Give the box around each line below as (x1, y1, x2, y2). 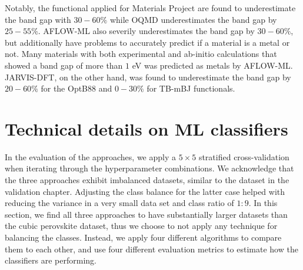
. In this (248, 197, 278, 209)
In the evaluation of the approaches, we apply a (5, 150, 177, 163)
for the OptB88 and (41, 82, 112, 95)
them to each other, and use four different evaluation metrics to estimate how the (5, 242, 298, 255)
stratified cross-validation (198, 150, 289, 163)
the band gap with (5, 13, 71, 25)
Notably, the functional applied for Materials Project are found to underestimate (5, 2, 296, 14)
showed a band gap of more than (5, 59, 123, 71)
